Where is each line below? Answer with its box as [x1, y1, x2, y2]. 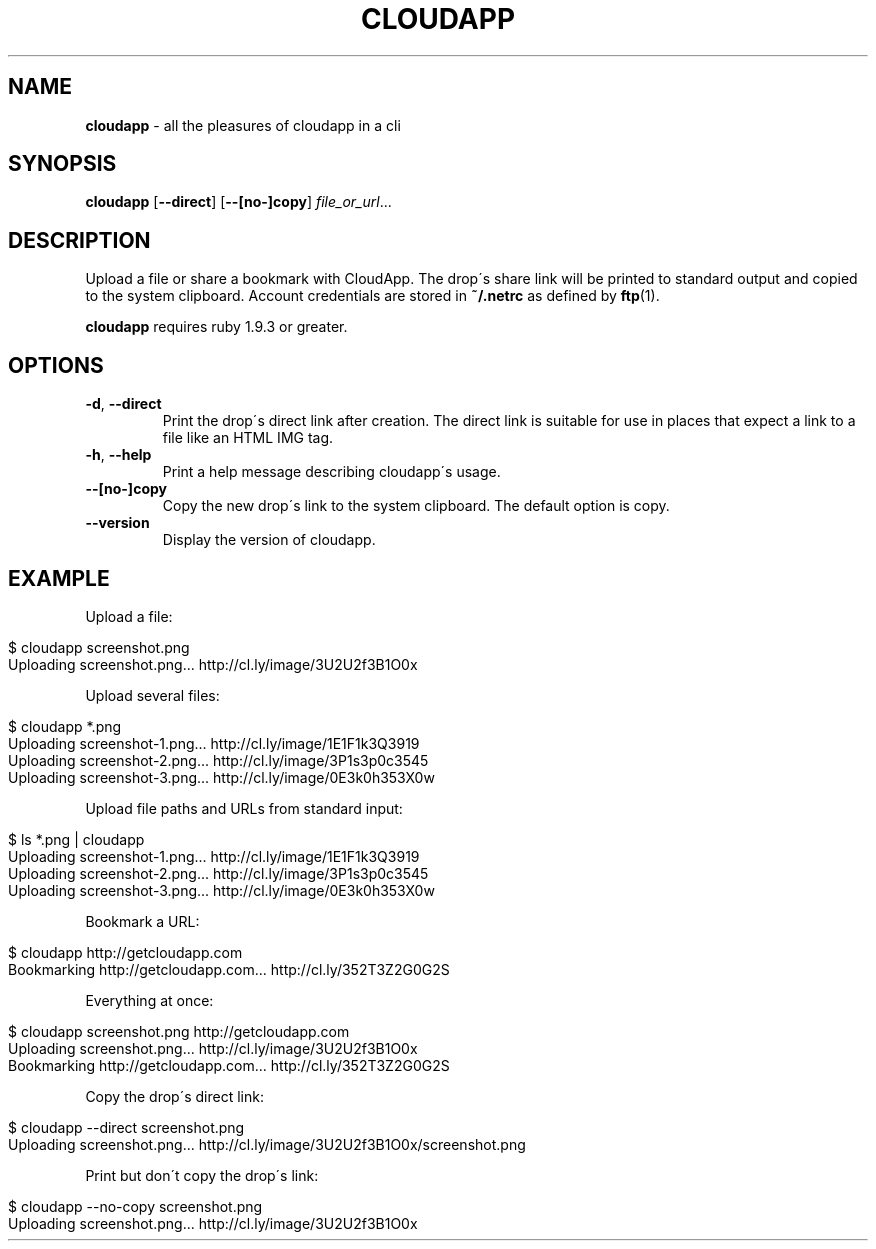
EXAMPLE [8, 565, 110, 591]
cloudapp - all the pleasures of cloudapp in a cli [85, 116, 401, 134]
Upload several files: [85, 686, 220, 704]
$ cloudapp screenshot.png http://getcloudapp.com [8, 1022, 350, 1040]
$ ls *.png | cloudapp [8, 830, 145, 848]
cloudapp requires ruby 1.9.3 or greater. [85, 318, 348, 336]
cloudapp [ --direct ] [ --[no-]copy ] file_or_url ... [85, 193, 392, 211]
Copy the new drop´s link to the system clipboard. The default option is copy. [162, 497, 670, 515]
